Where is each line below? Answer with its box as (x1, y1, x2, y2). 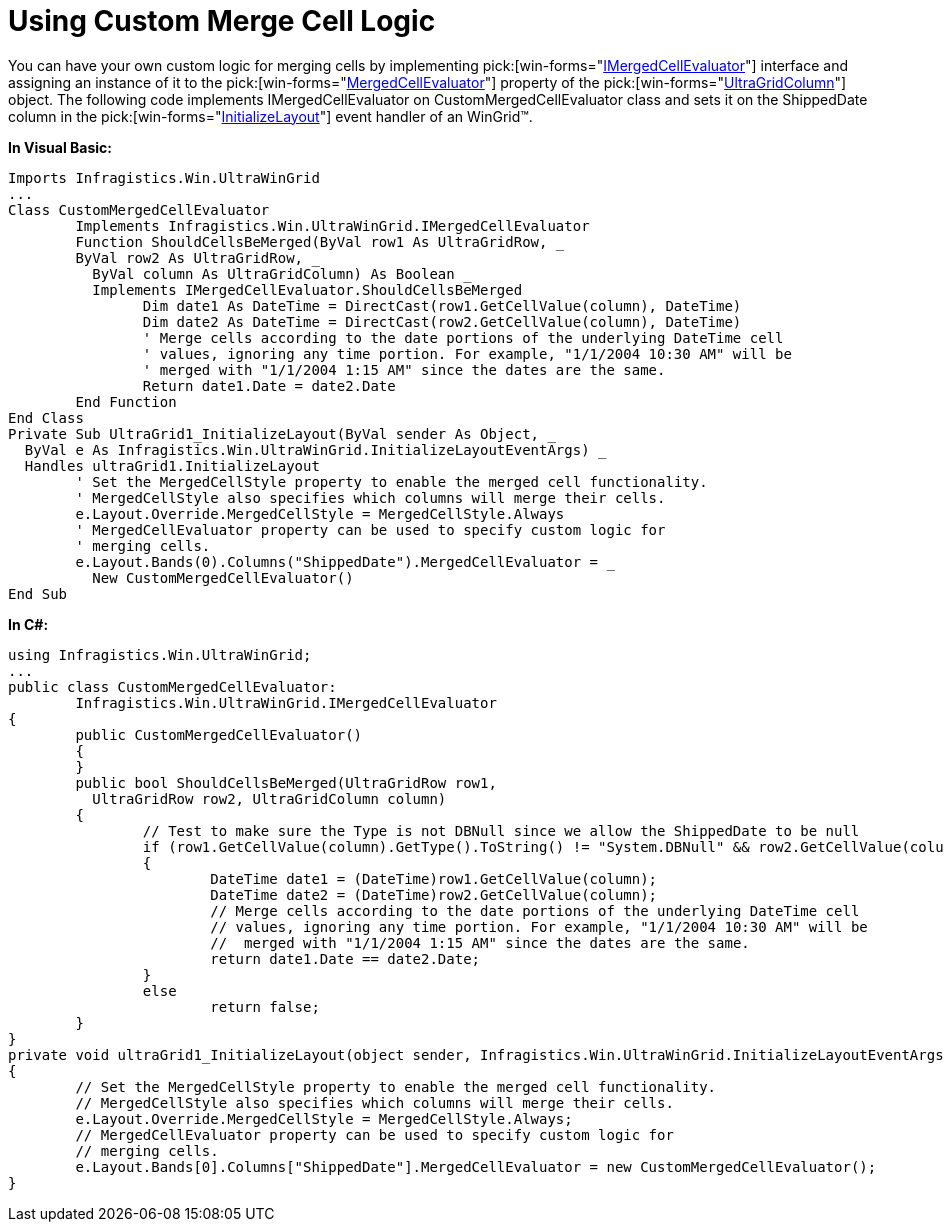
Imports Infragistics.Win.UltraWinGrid (8, 169, 320, 186)
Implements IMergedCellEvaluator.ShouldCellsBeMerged (92, 281, 523, 298)
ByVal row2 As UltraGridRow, (75, 249, 304, 266)
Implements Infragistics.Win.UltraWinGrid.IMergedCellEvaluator (75, 217, 590, 234)
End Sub (8, 585, 68, 602)
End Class (8, 409, 84, 426)
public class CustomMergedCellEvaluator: (8, 678, 337, 695)
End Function (75, 393, 177, 410)
